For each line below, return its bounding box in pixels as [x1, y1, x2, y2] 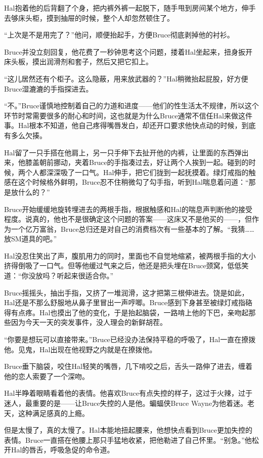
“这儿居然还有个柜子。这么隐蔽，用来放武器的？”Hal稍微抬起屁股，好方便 [4, 73, 248, 84]
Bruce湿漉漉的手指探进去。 [4, 83, 93, 94]
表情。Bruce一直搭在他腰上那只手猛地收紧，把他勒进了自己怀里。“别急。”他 [4, 434, 252, 445]
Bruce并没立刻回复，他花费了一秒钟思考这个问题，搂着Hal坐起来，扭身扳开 [4, 46, 253, 57]
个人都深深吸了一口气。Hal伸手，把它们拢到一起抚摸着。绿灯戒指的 [25, 166, 249, 177]
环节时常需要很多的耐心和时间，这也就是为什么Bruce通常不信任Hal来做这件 [4, 110, 253, 120]
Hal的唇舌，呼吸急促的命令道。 [11, 444, 114, 455]
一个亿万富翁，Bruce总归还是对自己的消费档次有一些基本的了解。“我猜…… [11, 223, 254, 234]
